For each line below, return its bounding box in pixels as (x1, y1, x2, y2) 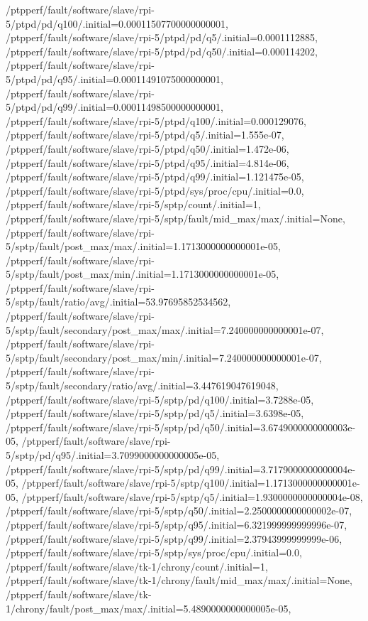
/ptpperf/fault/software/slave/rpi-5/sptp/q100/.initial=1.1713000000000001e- (21, 475, 360, 490)
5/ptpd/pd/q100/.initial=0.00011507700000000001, (6, 16, 228, 31)
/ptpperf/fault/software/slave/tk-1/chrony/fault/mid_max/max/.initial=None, (6, 573, 352, 588)
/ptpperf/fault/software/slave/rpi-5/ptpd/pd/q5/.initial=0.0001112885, (6, 30, 318, 45)
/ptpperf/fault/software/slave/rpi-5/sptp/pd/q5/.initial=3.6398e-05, (6, 406, 304, 421)
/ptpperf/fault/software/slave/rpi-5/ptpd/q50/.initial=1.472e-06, (6, 141, 289, 156)
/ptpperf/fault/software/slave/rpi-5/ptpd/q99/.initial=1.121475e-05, (6, 169, 304, 184)
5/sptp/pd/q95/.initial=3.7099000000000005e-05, (6, 448, 220, 462)
